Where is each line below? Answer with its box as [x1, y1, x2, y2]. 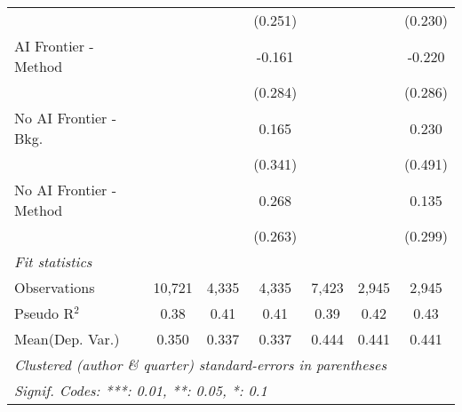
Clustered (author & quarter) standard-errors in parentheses [14, 354, 386, 375]
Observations [14, 277, 95, 297]
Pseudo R [14, 303, 75, 323]
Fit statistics [14, 251, 92, 272]
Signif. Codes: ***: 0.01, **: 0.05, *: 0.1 [14, 380, 267, 400]
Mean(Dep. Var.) [14, 329, 120, 349]
